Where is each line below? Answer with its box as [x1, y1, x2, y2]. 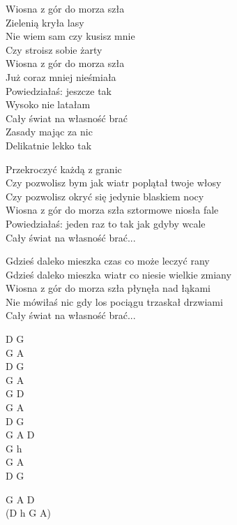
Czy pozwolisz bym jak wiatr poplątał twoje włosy [6, 175, 222, 190]
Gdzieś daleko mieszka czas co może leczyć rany [6, 253, 210, 268]
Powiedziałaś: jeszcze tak [6, 83, 112, 98]
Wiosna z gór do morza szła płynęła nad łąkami [6, 281, 211, 295]
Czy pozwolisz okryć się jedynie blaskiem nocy [6, 188, 204, 203]
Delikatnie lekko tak [6, 138, 92, 152]
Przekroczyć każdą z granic [6, 161, 122, 176]
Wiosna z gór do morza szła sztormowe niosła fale [6, 202, 219, 217]
